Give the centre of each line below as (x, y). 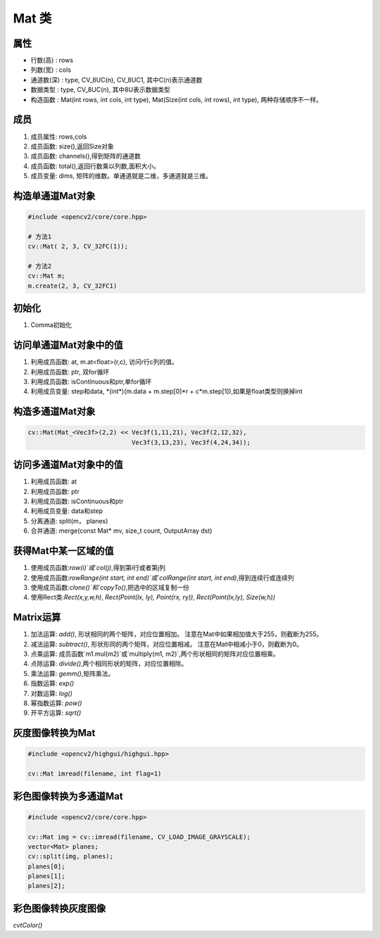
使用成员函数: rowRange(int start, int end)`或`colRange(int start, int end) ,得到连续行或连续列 (163, 578)
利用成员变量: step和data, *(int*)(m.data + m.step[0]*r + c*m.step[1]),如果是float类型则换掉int (166, 391)
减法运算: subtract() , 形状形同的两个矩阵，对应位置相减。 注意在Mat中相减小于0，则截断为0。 (166, 644)
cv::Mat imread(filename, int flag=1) (95, 774)
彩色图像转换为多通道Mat (68, 796)
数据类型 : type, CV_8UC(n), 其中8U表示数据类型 (100, 90)
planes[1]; (46, 876)
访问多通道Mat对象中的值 (68, 465)
